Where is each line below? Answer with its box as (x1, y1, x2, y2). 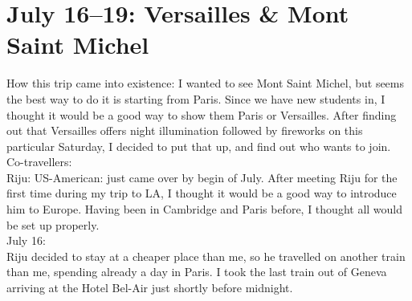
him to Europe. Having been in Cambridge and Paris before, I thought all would (6, 201, 403, 218)
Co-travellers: (6, 153, 72, 170)
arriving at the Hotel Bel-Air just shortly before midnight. (6, 279, 293, 296)
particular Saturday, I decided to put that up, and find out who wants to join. (6, 137, 391, 154)
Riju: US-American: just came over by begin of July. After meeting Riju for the (6, 169, 398, 185)
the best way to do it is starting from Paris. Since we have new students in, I (6, 90, 385, 107)
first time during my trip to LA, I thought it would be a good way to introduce (6, 185, 397, 201)
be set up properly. (6, 216, 100, 233)
